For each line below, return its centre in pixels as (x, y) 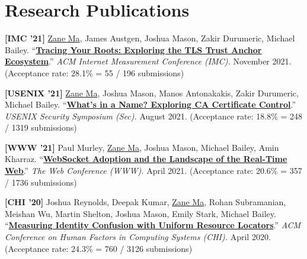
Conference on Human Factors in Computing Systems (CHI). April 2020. (138, 237)
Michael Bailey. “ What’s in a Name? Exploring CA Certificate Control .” (151, 104)
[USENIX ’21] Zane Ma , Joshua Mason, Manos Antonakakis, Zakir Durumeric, (152, 93)
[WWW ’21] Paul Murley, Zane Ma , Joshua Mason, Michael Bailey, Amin (142, 147)
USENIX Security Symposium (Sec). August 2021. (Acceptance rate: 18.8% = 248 (154, 116)
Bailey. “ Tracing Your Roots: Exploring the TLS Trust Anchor (133, 49)
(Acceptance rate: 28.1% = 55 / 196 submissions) (95, 72)
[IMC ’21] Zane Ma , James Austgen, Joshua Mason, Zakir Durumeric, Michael (150, 38)
